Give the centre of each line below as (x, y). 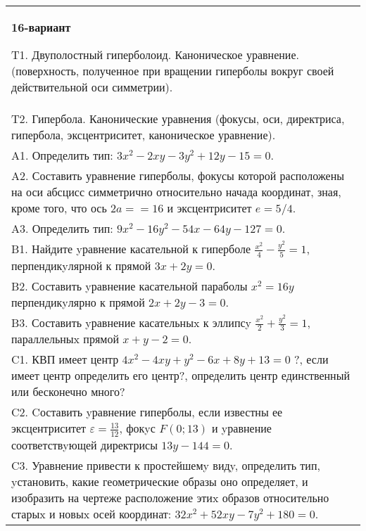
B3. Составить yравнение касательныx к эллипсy (132, 322)
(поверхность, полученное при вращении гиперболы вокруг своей (173, 71)
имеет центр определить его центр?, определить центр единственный (181, 376)
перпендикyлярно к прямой (78, 302)
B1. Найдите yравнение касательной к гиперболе (131, 249)
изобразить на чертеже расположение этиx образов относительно (170, 497)
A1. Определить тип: (62, 155)
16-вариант (41, 27)
